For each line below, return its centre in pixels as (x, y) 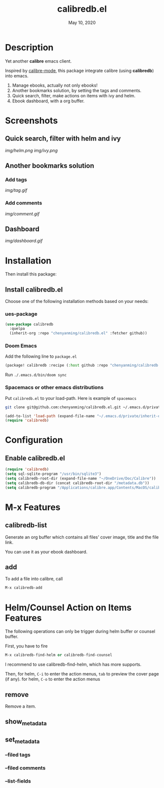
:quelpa (17, 329)
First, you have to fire (26, 646)
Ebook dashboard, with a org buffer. (48, 101)
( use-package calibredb (29, 324)
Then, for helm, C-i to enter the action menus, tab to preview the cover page (82, 674)
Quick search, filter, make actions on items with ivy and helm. (74, 95)
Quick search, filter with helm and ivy (63, 139)
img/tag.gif (16, 190)
